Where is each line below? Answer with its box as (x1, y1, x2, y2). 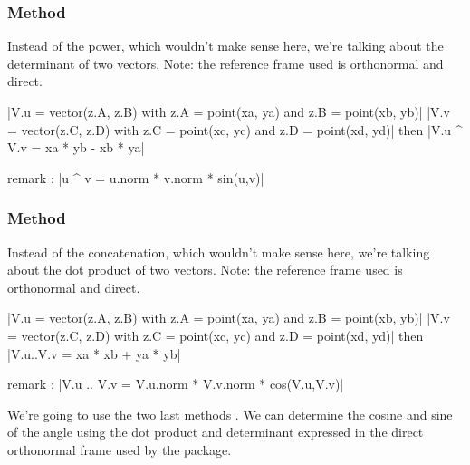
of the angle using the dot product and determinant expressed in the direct (7, 422, 424, 441)
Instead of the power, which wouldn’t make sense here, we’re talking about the (7, 36, 444, 55)
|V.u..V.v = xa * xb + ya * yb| (7, 344, 181, 363)
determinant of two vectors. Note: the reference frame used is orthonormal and (7, 53, 444, 73)
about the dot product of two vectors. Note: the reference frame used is (7, 260, 403, 279)
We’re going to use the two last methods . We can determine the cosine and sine (7, 404, 453, 423)
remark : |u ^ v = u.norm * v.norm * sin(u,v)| (7, 168, 264, 187)
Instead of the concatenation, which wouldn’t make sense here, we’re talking (7, 242, 430, 261)
